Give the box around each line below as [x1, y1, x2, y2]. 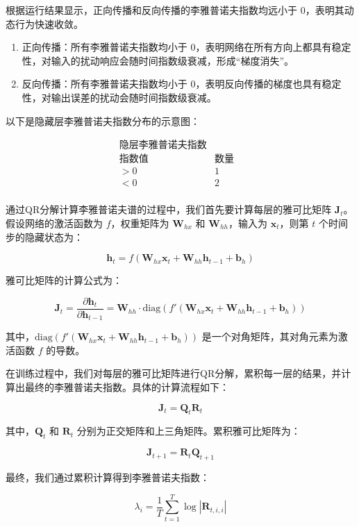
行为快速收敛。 [15, 16, 83, 31]
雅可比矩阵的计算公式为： [6, 273, 122, 287]
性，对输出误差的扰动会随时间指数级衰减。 [22, 90, 217, 104]
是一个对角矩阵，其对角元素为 [201, 329, 338, 344]
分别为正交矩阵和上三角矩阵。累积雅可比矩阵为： [76, 424, 301, 438]
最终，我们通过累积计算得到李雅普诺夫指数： [6, 469, 210, 484]
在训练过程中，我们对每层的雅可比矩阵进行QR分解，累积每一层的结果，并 [6, 366, 342, 380]
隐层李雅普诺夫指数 [119, 140, 207, 151]
